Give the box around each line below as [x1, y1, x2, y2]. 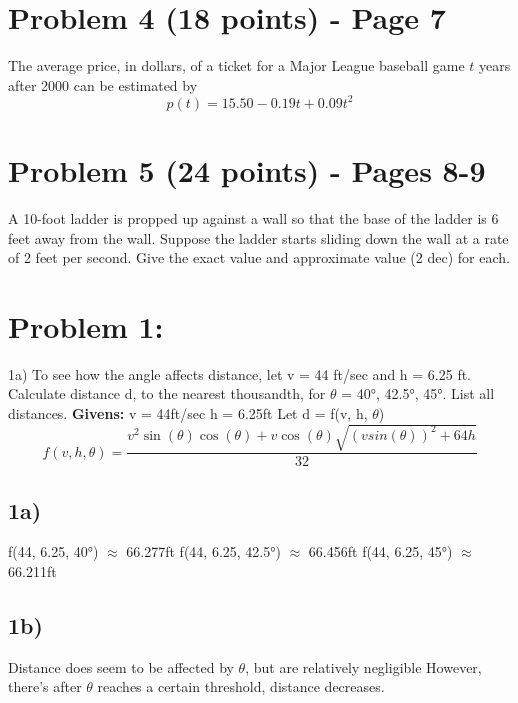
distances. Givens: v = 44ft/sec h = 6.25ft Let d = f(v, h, [8, 403, 368, 424]
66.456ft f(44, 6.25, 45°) [308, 541, 453, 562]
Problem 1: [8, 305, 164, 346]
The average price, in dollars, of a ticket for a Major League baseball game [8, 55, 465, 76]
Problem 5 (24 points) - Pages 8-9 [8, 150, 486, 190]
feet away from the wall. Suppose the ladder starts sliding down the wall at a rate [8, 227, 509, 248]
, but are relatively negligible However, [245, 656, 482, 677]
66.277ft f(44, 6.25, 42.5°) [126, 541, 281, 562]
